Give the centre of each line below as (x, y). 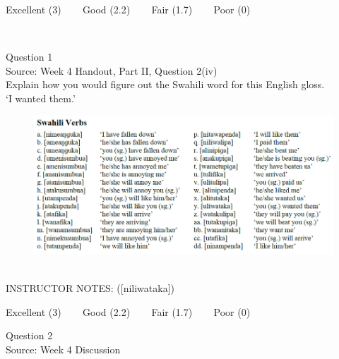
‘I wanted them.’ (41, 98)
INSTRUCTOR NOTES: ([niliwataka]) (90, 288)
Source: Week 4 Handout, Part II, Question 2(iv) (112, 70)
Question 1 (29, 57)
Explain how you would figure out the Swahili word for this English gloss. (165, 84)
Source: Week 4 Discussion (63, 349)
